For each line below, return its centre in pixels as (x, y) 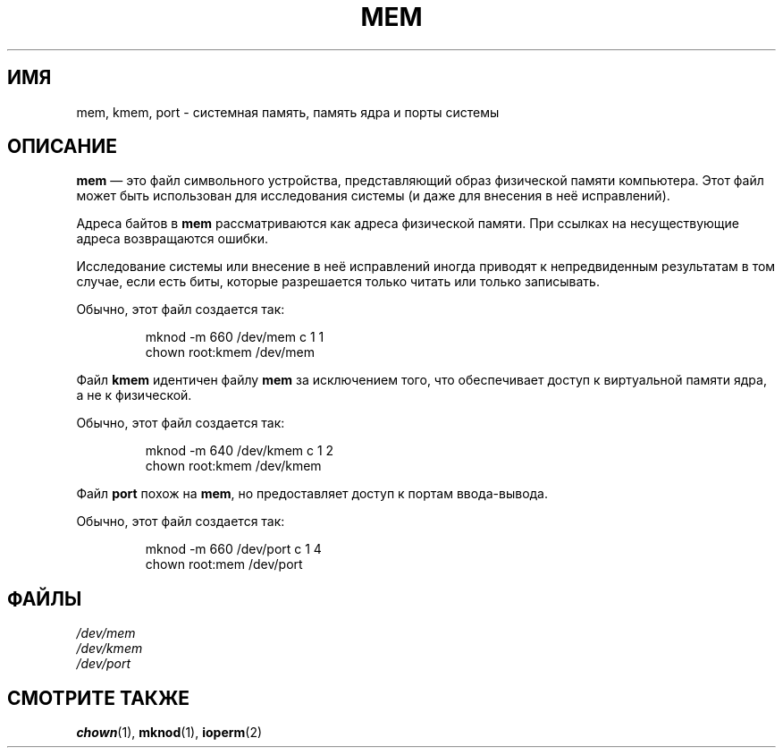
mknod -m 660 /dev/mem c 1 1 (235, 337)
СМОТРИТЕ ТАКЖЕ (99, 698)
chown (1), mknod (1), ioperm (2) (169, 733)
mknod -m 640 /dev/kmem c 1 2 (240, 451)
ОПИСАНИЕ (62, 147)
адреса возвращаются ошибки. (172, 239)
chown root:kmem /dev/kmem (233, 466)
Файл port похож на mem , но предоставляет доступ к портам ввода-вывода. (312, 494)
